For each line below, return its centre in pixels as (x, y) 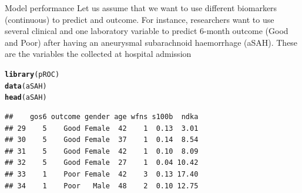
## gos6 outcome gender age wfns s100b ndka (102, 116)
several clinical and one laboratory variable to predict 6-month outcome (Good (147, 31)
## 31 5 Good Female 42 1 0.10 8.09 (102, 151)
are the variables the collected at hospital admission (98, 54)
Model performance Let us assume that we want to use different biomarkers (141, 8)
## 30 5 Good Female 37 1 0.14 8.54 (102, 140)
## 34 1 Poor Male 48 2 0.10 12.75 (102, 186)
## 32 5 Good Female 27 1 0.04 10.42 (102, 163)
